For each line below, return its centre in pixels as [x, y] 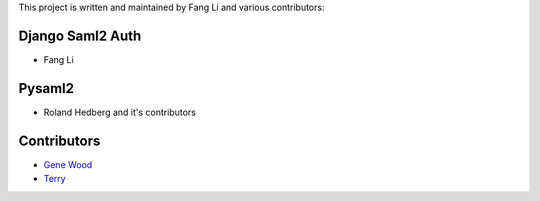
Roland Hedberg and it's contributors [120, 112]
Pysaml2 [46, 88]
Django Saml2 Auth [80, 35]
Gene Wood [68, 164]
